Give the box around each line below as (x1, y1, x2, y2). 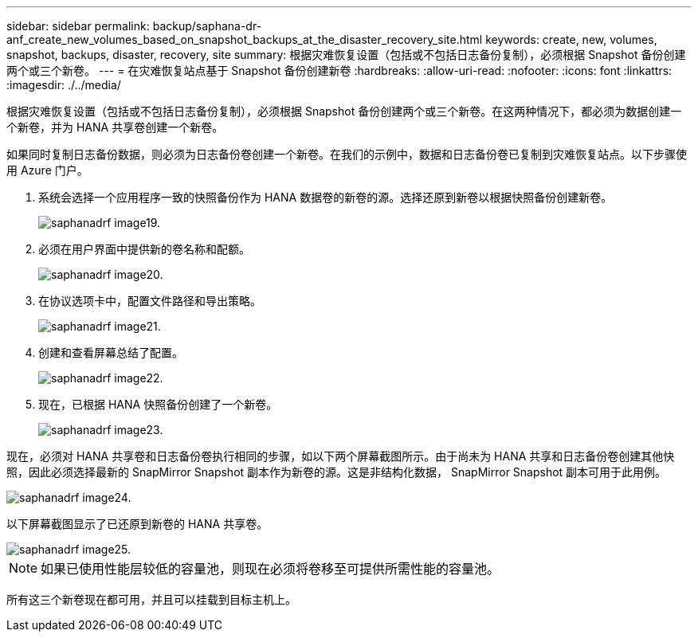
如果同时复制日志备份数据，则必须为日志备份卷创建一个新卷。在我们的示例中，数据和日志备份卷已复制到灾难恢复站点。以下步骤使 (6, 147, 687, 161)
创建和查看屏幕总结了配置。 (38, 346, 183, 359)
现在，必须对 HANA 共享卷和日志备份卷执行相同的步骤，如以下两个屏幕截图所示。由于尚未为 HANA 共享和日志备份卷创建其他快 (6, 449, 675, 463)
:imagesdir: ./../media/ (6, 78, 121, 92)
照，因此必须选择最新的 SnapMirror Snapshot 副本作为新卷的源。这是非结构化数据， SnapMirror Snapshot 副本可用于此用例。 (6, 465, 667, 479)
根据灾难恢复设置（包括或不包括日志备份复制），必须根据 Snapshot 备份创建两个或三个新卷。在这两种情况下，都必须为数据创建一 (6, 104, 682, 118)
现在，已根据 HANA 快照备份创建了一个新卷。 (38, 397, 278, 411)
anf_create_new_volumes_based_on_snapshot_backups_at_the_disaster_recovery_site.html (6, 33, 483, 46)
